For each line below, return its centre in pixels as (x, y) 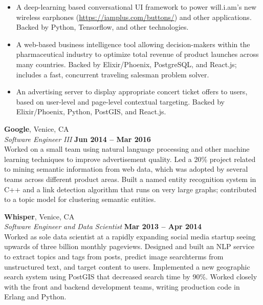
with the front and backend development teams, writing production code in (122, 286)
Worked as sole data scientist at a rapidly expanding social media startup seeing (130, 236)
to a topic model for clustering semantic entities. (80, 199)
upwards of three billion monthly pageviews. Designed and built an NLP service (129, 246)
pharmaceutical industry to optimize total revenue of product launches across (137, 54)
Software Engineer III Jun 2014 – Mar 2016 (78, 139)
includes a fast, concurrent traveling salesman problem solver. (113, 74)
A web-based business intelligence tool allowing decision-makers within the (133, 44)
